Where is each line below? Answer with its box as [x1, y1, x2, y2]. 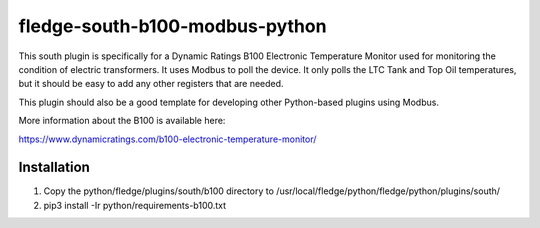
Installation [18, 159, 90, 176]
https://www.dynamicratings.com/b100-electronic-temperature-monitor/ [18, 133, 317, 145]
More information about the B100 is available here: [18, 115, 226, 127]
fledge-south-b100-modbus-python [18, 15, 327, 37]
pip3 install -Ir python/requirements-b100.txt [43, 199, 227, 211]
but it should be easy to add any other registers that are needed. [18, 78, 284, 90]
